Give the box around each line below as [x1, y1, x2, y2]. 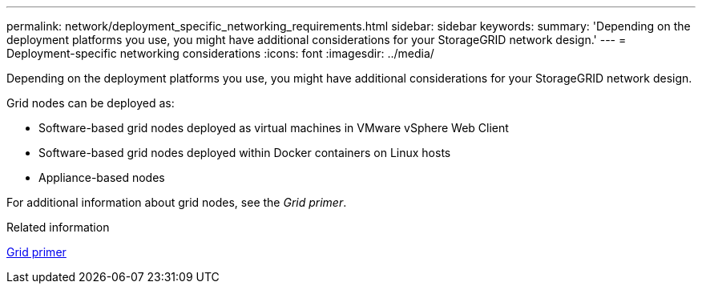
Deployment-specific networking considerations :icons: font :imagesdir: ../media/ [6, 46, 434, 60]
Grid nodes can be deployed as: [6, 96, 175, 110]
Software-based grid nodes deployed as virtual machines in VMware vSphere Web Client [38, 121, 509, 135]
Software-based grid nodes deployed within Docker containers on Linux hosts [38, 146, 451, 159]
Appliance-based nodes [38, 171, 165, 184]
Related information [6, 220, 110, 234]
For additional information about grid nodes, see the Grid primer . [6, 195, 347, 209]
